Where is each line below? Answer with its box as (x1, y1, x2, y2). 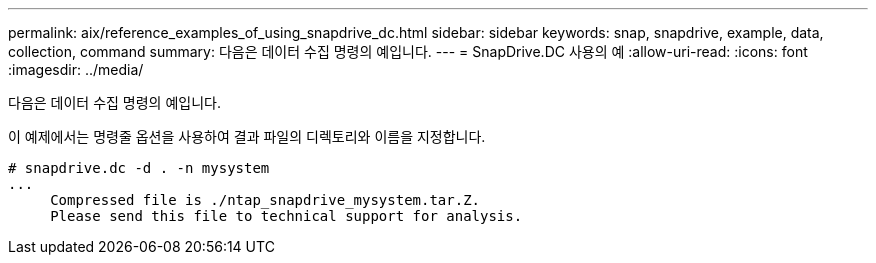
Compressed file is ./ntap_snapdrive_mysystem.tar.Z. (50, 192, 481, 208)
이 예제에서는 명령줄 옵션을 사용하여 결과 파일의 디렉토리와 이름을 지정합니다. (8, 128, 486, 145)
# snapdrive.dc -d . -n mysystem (8, 160, 270, 176)
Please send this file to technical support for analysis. (50, 208, 523, 224)
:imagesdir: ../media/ (8, 61, 144, 78)
